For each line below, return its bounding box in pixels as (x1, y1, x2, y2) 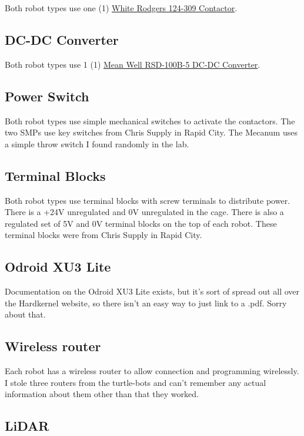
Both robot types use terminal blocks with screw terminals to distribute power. (5, 194, 290, 206)
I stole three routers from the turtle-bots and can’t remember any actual (5, 376, 266, 388)
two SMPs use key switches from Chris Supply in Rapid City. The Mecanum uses (5, 126, 298, 138)
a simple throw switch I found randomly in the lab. (5, 137, 189, 150)
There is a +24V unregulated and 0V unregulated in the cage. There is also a (5, 206, 284, 218)
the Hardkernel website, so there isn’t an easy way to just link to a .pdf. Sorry (5, 296, 287, 309)
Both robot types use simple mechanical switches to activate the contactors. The (5, 114, 295, 127)
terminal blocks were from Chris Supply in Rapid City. (5, 229, 202, 241)
